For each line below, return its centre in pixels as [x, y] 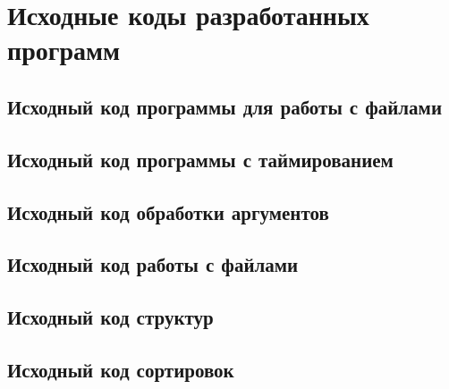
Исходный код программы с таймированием [200, 159]
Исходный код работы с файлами [153, 264]
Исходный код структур [110, 317]
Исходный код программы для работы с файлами [225, 106]
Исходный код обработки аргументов [168, 211]
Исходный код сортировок [121, 369]
